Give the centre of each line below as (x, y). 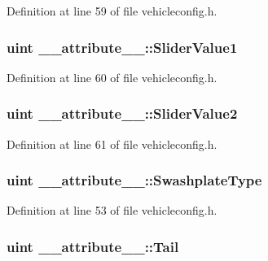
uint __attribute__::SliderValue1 (122, 47)
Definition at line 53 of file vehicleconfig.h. (112, 210)
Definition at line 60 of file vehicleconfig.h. (112, 77)
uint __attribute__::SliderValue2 (122, 113)
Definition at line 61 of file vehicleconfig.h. (112, 144)
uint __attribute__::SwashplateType (134, 180)
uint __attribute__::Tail (93, 246)
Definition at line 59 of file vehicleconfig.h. (112, 11)
